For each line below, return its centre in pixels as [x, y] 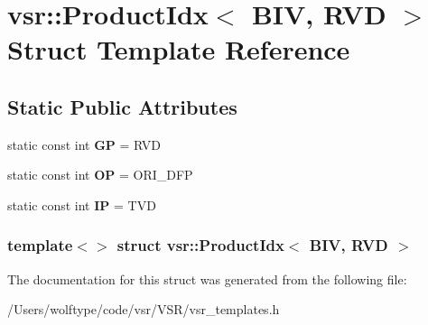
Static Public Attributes [122, 106]
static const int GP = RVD [84, 144]
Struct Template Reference [179, 49]
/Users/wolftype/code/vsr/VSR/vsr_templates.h [144, 309]
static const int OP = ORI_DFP [100, 175]
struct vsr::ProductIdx [200, 245]
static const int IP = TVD [82, 204]
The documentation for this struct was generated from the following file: [207, 279]
